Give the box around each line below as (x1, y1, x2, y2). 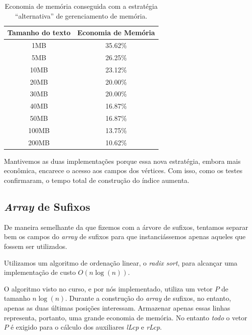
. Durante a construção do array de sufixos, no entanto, (65, 293, 231, 303)
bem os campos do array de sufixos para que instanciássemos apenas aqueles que (4, 231, 246, 242)
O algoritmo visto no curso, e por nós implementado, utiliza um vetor (4, 283, 213, 293)
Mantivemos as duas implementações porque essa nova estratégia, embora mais (4, 156, 241, 166)
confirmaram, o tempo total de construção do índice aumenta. (4, 175, 189, 185)
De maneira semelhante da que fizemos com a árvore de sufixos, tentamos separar (4, 222, 248, 232)
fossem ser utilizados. (4, 241, 68, 251)
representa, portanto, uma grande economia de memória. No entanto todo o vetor (4, 312, 248, 322)
